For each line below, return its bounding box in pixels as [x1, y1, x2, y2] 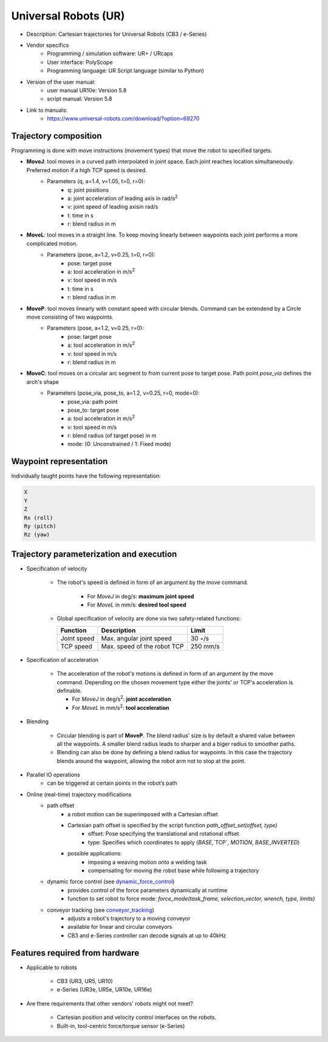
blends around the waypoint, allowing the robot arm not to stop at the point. [56, 757, 246, 765]
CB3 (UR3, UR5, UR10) [56, 978, 114, 985]
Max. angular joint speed [101, 634, 173, 642]
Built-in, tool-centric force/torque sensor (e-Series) [56, 1022, 185, 1029]
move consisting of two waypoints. [26, 313, 114, 321]
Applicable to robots [26, 964, 77, 971]
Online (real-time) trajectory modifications [26, 791, 132, 798]
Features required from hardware [11, 948, 140, 958]
